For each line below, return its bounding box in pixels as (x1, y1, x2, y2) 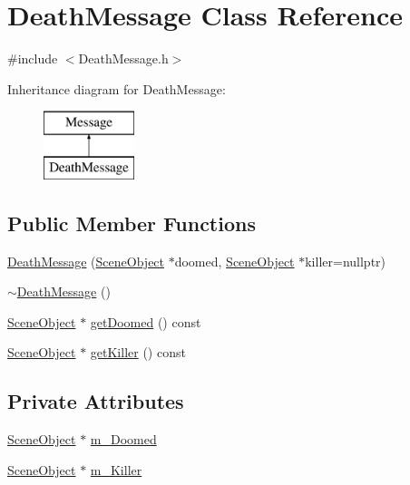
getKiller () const (90, 343, 186, 362)
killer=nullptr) (305, 251, 386, 270)
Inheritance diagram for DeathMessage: (7, 79, 226, 98)
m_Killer (90, 460, 142, 479)
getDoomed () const (90, 312, 201, 331)
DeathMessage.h (78, 49, 169, 68)
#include (7, 49, 58, 68)
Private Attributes (7, 387, 184, 415)
